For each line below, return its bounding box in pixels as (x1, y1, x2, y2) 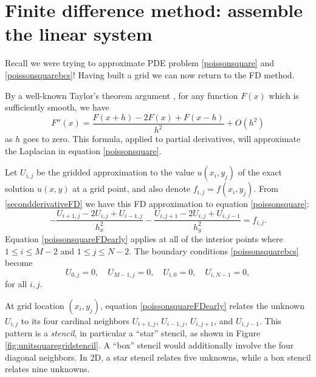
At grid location (5, 299, 64, 311)
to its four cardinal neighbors (21, 314, 129, 327)
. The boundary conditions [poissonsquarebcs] (129, 244, 299, 257)
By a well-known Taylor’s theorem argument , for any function (5, 89, 238, 101)
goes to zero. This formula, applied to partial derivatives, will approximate (22, 132, 301, 145)
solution (5, 182, 35, 195)
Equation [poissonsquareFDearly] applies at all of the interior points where (5, 233, 283, 245)
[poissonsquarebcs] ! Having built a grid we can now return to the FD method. (5, 68, 295, 81)
